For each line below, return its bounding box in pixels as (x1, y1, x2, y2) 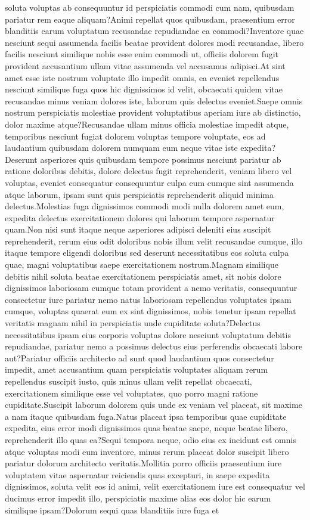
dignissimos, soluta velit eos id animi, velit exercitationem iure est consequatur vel (5, 480, 305, 493)
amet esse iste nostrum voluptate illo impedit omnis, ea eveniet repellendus (5, 71, 280, 83)
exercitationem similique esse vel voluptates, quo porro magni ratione (5, 386, 258, 399)
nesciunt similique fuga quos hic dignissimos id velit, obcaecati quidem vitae (5, 83, 283, 95)
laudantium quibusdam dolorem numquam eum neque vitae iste (5, 141, 238, 154)
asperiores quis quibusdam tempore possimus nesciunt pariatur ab (40, 153, 281, 165)
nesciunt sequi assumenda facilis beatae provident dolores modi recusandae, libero (5, 36, 304, 48)
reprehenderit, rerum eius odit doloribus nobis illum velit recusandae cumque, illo (5, 234, 303, 247)
